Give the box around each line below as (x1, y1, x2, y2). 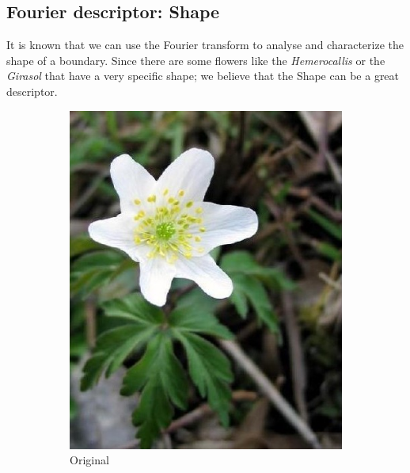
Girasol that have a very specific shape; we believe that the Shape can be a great (6, 67, 400, 84)
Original (70, 452, 109, 468)
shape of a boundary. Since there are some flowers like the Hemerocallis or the (6, 51, 385, 68)
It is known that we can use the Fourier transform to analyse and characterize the (6, 36, 404, 53)
